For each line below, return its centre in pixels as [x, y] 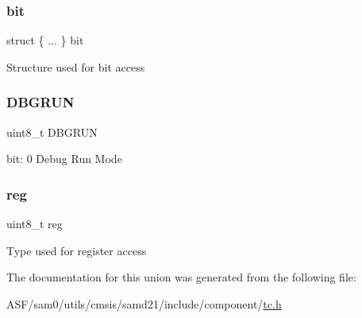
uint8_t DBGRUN [52, 132]
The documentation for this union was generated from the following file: [181, 277]
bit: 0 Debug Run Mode [64, 159]
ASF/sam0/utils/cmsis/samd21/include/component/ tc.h [144, 303]
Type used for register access [77, 250]
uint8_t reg [35, 224]
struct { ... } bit [45, 40]
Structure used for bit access [76, 66]
